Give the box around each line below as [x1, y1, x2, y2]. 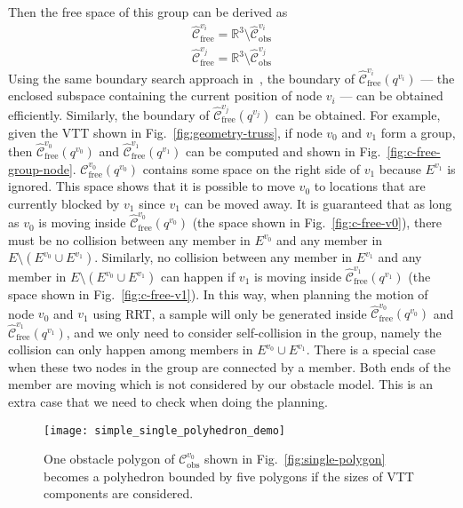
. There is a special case [306, 340, 435, 359]
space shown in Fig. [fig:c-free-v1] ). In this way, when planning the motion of [8, 285, 428, 304]
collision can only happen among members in [8, 340, 253, 359]
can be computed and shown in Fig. [186, 142, 381, 161]
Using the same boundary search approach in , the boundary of [8, 68, 355, 87]
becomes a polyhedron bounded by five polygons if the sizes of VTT [44, 466, 414, 485]
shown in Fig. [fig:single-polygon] [204, 449, 386, 468]
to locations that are [314, 177, 426, 195]
